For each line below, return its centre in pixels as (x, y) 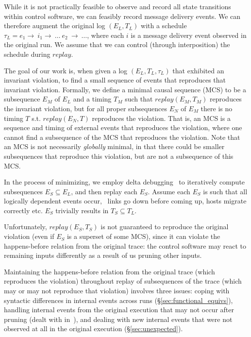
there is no (217, 108)
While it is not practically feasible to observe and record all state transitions (117, 6)
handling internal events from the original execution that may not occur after (119, 310)
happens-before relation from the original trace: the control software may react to (125, 245)
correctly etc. (23, 210)
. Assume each (169, 191)
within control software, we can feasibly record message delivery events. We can (122, 16)
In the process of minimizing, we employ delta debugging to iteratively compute (125, 182)
